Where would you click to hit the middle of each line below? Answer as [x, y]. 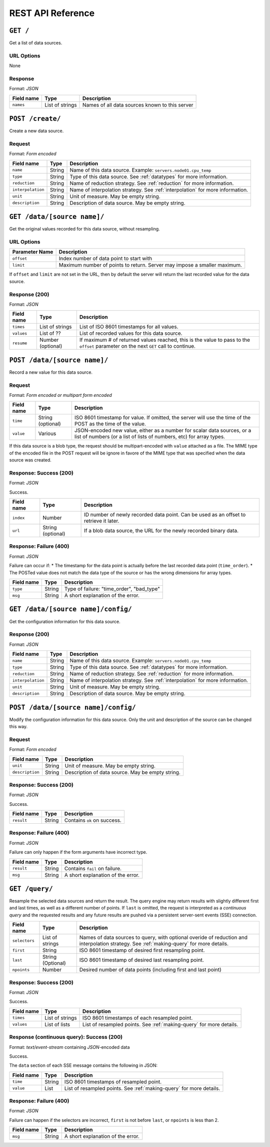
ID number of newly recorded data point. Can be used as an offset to [165, 515]
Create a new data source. [36, 131]
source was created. [30, 460]
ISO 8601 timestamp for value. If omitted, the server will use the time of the [162, 417]
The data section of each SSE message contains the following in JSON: [83, 1065]
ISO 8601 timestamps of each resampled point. [138, 1018]
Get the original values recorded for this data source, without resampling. [84, 229]
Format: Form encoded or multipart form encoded [60, 395]
